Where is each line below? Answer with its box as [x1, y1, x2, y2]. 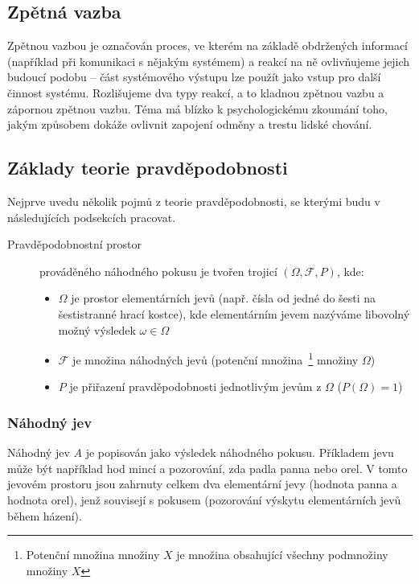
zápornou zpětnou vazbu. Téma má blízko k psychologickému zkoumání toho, [7, 100, 388, 117]
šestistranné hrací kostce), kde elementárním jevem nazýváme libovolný [58, 305, 410, 322]
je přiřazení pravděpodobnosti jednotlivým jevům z [69, 378, 322, 395]
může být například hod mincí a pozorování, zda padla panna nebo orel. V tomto [7, 459, 408, 476]
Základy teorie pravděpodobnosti [7, 155, 288, 180]
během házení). [7, 507, 82, 524]
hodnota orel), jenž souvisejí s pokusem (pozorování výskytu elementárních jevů [7, 491, 401, 508]
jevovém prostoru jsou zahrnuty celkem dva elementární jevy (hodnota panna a [7, 475, 397, 492]
